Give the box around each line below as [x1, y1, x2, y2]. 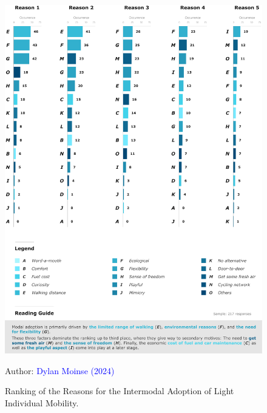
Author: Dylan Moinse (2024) [5, 364, 115, 377]
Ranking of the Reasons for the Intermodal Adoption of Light [5, 384, 234, 397]
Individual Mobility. [5, 397, 79, 409]
